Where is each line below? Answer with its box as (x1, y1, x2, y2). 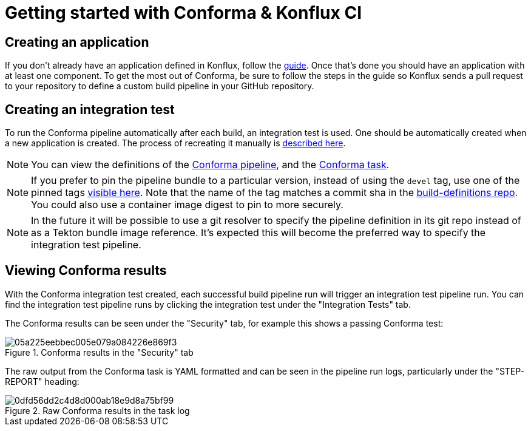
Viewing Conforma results (5, 263, 167, 279)
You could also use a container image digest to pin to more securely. (31, 199, 343, 211)
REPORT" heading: (5, 376, 79, 387)
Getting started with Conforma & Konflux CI (5, 2, 362, 23)
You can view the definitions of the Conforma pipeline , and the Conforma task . (31, 158, 390, 171)
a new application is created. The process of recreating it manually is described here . (5, 138, 346, 149)
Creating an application (5, 34, 149, 50)
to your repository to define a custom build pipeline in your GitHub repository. (5, 81, 314, 92)
